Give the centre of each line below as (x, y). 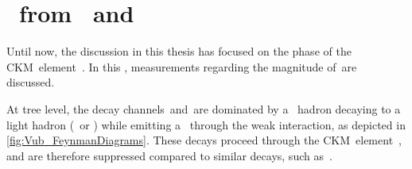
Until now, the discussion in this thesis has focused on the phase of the (179, 51)
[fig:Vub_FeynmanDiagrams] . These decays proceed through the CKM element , (204, 140)
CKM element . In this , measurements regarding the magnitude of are (182, 66)
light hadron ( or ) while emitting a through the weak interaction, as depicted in (206, 124)
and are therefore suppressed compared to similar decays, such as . (169, 155)
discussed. (31, 82)
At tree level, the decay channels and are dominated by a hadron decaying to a (204, 108)
